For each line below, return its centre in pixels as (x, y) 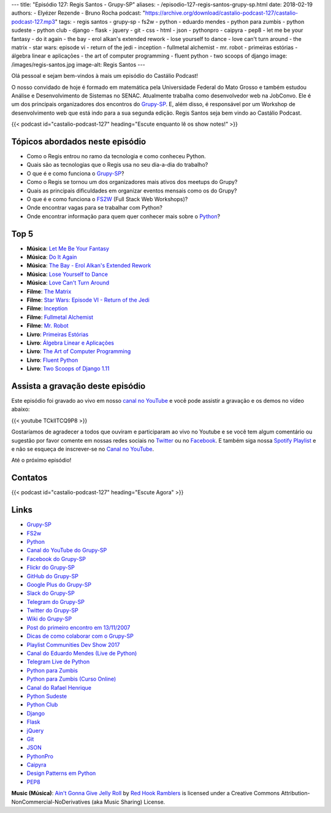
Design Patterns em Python (61, 773)
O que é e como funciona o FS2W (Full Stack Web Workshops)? (107, 199)
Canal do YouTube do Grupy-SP (67, 550)
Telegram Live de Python (58, 662)
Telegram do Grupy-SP (56, 601)
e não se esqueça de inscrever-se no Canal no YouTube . (83, 449)
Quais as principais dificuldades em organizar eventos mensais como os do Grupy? (132, 191)
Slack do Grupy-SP (51, 593)
